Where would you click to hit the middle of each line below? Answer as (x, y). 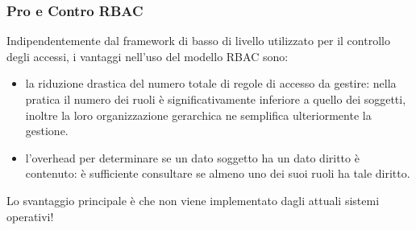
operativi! (30, 216)
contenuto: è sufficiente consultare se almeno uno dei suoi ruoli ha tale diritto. (218, 173)
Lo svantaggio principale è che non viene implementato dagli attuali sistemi (193, 200)
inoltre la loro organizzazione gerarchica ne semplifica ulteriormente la (198, 115)
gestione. (47, 131)
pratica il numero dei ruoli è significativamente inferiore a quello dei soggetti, (216, 99)
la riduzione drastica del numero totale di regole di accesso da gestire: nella (211, 83)
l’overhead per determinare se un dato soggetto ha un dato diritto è (192, 157)
